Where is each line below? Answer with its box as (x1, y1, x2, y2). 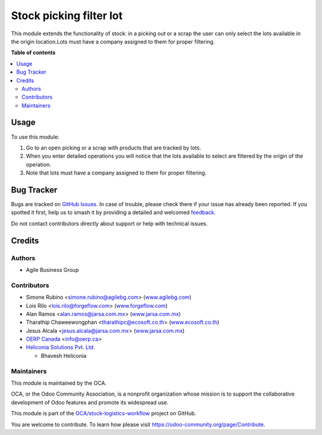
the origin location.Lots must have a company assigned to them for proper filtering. (11, 38, 215, 45)
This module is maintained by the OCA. (11, 379, 107, 387)
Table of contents (11, 49, 56, 56)
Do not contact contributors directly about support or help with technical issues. (11, 220, 208, 227)
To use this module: (11, 133, 60, 140)
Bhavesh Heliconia (41, 352, 86, 359)
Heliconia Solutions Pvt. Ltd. (26, 344, 95, 351)
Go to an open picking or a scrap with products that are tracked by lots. (26, 144, 202, 151)
